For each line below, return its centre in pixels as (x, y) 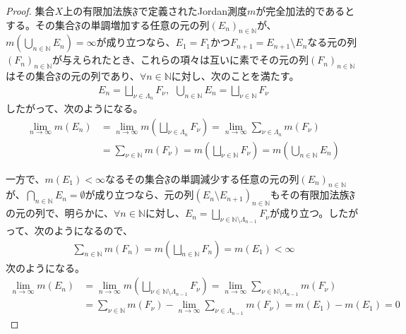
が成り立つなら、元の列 (139, 195)
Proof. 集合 (30, 11)
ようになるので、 (94, 231)
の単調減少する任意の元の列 (235, 178)
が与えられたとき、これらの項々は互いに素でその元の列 (180, 60)
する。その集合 (40, 24)
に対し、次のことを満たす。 (235, 76)
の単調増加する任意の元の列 (145, 24)
